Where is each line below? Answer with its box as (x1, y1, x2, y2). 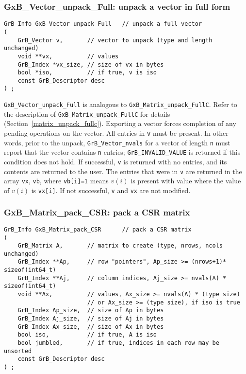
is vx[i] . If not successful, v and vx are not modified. (31, 185, 191, 195)
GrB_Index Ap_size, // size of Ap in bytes (17, 307, 164, 314)
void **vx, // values (17, 53, 119, 60)
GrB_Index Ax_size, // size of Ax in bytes (17, 323, 164, 330)
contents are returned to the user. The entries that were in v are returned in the (4, 166, 242, 176)
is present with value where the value (131, 176, 241, 186)
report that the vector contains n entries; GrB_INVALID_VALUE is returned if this (4, 147, 241, 157)
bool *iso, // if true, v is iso (17, 69, 157, 76)
